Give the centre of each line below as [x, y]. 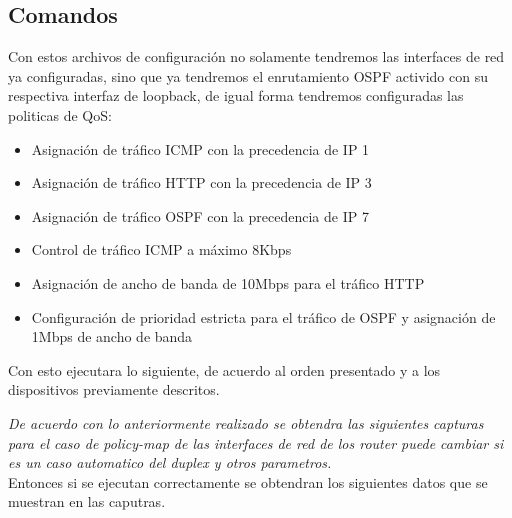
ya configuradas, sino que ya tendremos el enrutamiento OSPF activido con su [248, 75]
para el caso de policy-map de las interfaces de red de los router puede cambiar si [256, 442]
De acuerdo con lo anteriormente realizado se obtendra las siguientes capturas [246, 422]
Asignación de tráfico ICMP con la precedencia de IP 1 [200, 148]
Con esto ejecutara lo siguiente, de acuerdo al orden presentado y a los [224, 369]
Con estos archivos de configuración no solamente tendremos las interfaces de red [256, 56]
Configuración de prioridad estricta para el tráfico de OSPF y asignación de [263, 316]
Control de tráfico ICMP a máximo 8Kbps [161, 249]
